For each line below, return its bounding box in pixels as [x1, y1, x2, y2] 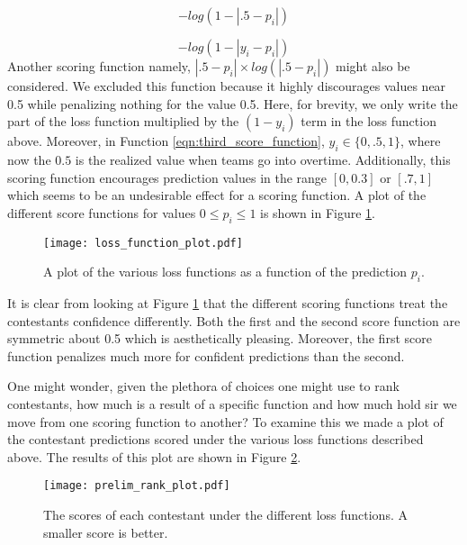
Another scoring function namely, [7, 57, 191, 75]
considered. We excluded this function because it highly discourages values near [7, 77, 446, 95]
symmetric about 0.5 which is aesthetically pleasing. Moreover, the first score [7, 329, 432, 348]
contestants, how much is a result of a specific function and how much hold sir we [7, 394, 457, 413]
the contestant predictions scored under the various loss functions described [7, 430, 424, 449]
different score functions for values [7, 203, 196, 222]
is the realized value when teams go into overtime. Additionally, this [75, 150, 451, 168]
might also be [336, 57, 410, 75]
